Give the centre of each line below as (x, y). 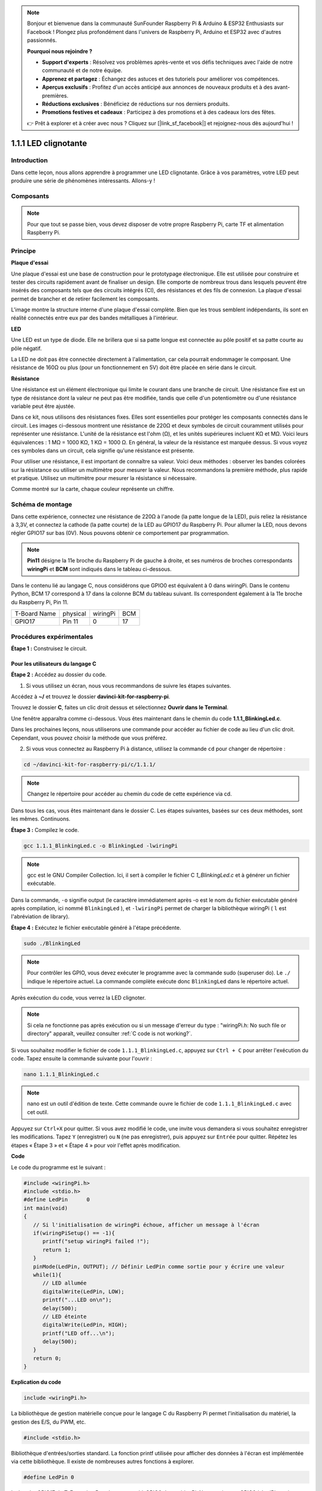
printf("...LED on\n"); (77, 1300)
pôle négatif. (26, 348)
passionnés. (42, 40)
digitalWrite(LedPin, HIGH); (85, 1325)
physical (75, 614)
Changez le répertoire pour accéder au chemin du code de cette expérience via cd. (129, 794)
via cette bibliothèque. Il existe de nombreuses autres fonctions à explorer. (103, 1461)
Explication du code (36, 1382)
